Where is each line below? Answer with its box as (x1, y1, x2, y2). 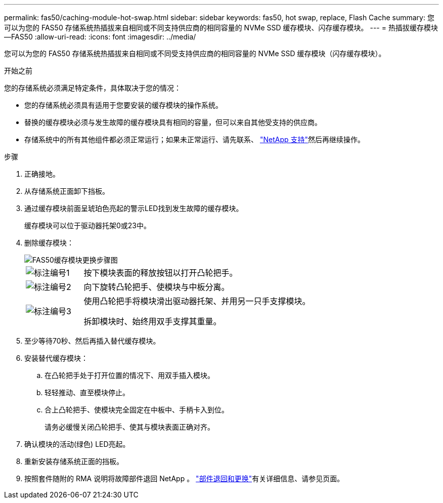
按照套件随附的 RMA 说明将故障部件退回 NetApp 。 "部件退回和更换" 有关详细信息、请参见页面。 (24, 474, 344, 483)
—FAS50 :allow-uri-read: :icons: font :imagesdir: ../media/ (4, 32, 196, 41)
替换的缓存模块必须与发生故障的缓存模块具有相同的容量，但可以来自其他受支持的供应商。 (24, 118, 322, 127)
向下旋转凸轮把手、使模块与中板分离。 (83, 282, 230, 292)
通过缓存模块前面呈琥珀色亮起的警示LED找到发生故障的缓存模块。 (24, 204, 243, 213)
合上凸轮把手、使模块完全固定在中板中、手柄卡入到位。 (45, 405, 229, 414)
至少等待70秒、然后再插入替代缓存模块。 (24, 337, 160, 345)
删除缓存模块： (24, 238, 74, 247)
